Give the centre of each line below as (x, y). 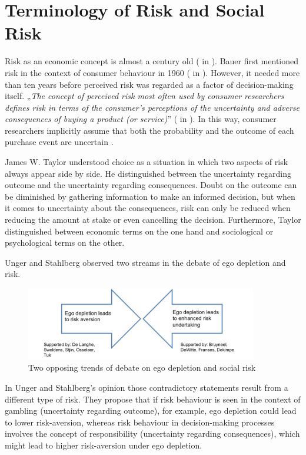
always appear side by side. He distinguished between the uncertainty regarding (148, 173)
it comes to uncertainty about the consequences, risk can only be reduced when (148, 208)
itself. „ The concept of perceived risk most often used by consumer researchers (144, 96)
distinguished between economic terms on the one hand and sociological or (139, 231)
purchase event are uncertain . (59, 142)
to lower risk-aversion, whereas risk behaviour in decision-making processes (140, 422)
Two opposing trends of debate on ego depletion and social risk (142, 367)
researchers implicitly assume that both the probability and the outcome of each (149, 130)
